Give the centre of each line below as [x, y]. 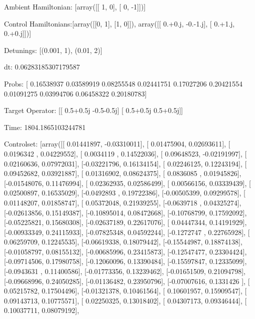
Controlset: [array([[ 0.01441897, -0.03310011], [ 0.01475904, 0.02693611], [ [117, 144]
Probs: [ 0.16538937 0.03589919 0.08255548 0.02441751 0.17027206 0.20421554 [123, 83]
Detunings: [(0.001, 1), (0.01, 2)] [53, 50]
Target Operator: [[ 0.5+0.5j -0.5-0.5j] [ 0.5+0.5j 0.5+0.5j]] [93, 110]
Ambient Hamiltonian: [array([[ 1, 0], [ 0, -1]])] [75, 6]
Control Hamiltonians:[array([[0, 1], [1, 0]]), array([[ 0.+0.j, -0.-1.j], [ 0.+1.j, [119, 23]
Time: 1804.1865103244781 [45, 127]
